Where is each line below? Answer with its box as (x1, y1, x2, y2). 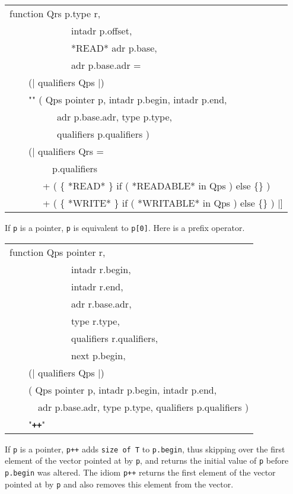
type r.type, (71, 313, 120, 328)
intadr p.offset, (71, 24, 132, 37)
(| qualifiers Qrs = (28, 144, 104, 158)
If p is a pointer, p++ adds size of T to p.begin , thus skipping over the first (5, 442, 285, 455)
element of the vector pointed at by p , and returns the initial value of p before (5, 454, 289, 467)
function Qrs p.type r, (9, 7, 101, 20)
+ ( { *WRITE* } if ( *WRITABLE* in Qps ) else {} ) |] (43, 196, 284, 210)
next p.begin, (71, 348, 126, 362)
